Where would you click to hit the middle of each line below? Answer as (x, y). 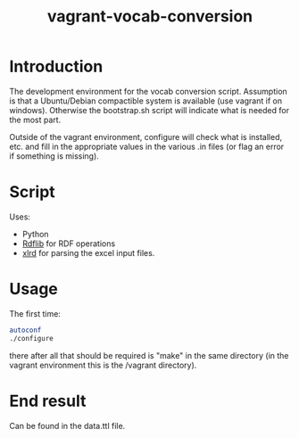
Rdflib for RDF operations (69, 244)
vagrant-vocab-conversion (150, 17)
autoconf (25, 330)
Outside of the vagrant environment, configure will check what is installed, (146, 136)
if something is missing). (54, 156)
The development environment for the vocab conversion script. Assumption (148, 91)
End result (48, 401)
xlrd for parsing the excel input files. (88, 252)
